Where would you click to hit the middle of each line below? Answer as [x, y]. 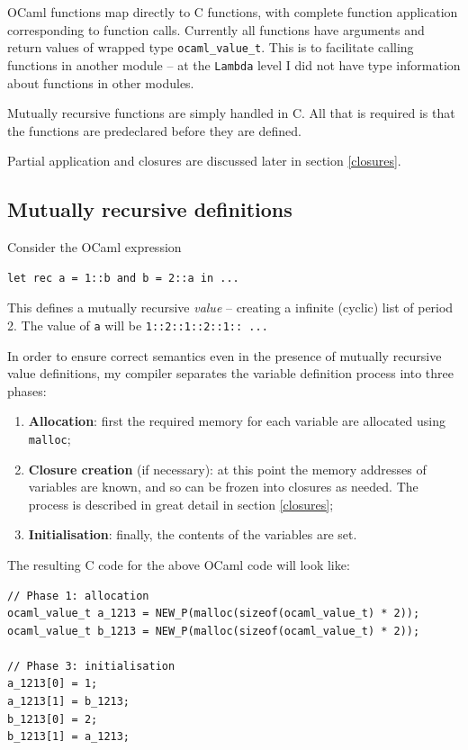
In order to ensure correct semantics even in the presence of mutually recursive [225, 355]
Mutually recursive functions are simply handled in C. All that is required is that [231, 113]
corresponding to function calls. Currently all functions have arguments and [216, 29]
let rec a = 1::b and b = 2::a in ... [123, 278]
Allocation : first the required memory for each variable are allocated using [237, 421]
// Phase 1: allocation [78, 596]
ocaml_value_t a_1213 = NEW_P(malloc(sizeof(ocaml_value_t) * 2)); [214, 614]
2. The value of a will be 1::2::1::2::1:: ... [138, 325]
